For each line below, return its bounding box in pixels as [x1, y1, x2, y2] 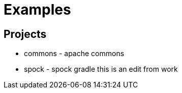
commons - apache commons [24, 49, 125, 58]
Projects [4, 27, 47, 40]
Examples [4, 1, 71, 18]
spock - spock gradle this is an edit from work [24, 65, 178, 74]
